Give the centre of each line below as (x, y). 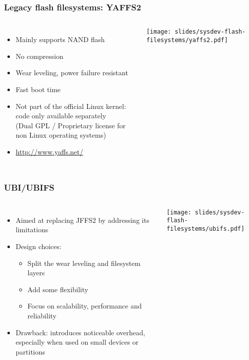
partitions (30, 351)
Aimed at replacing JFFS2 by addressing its (82, 220)
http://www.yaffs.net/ (49, 151)
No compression (40, 56)
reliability (42, 315)
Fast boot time (38, 89)
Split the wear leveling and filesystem (84, 263)
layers (36, 273)
